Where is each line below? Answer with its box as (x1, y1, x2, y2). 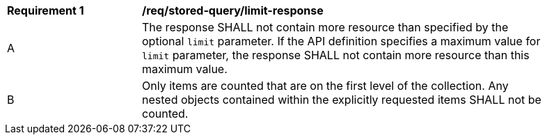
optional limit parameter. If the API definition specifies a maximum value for (142, 34, 541, 48)
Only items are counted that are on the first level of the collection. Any (142, 79, 509, 93)
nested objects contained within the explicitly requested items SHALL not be (142, 93, 541, 107)
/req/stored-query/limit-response (142, 3, 324, 17)
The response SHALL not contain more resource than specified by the (142, 20, 509, 34)
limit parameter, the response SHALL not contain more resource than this (142, 48, 530, 62)
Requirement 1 (7, 3, 84, 17)
